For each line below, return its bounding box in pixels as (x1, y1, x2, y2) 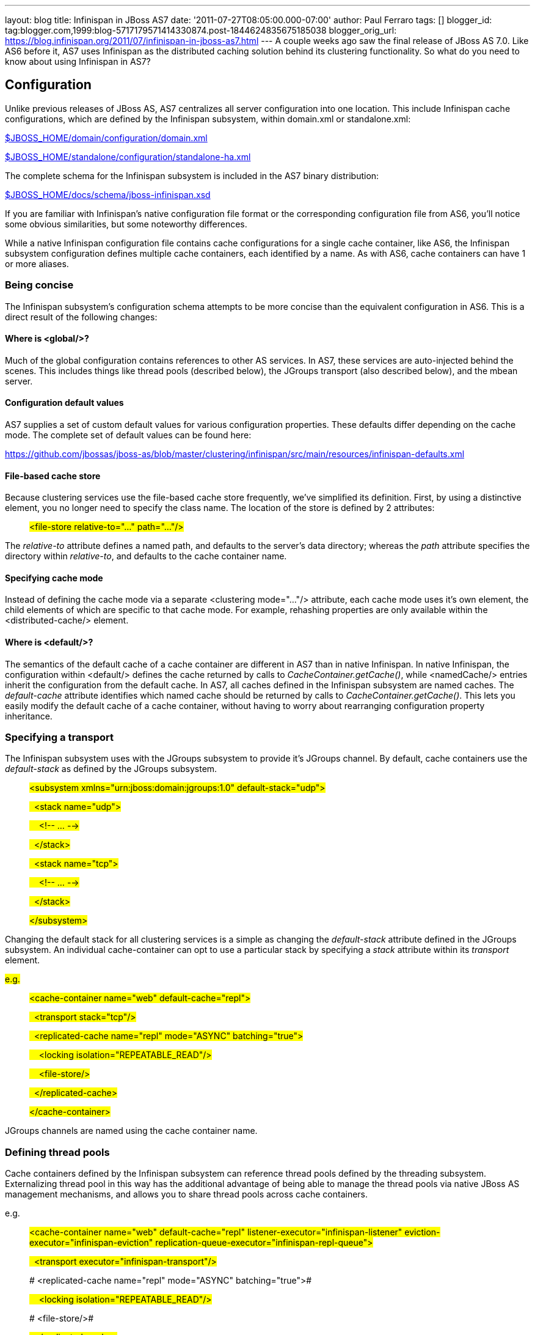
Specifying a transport (5, 731, 114, 744)
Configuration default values (5, 397, 124, 408)
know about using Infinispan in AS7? (5, 56, 151, 67)
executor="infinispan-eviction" (29, 1237, 153, 1248)
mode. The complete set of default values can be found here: (5, 430, 252, 441)
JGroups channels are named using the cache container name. (5, 1125, 258, 1136)
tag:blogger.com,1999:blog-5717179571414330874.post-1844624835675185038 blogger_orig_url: (5, 25, 397, 35)
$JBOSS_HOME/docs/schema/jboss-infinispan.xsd (5, 189, 211, 200)
